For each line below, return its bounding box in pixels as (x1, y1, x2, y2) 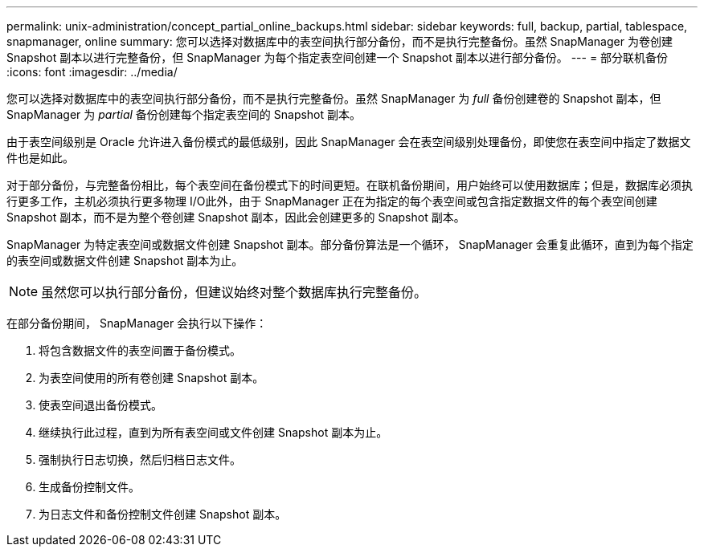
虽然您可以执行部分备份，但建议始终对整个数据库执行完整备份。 (41, 284, 428, 300)
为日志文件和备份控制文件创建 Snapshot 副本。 (39, 507, 287, 521)
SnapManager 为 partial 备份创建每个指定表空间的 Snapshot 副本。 (6, 108, 362, 121)
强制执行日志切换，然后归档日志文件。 (39, 453, 241, 466)
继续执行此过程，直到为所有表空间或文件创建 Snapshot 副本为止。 (39, 425, 388, 439)
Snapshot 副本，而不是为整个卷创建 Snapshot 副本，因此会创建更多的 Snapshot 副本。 (6, 210, 465, 224)
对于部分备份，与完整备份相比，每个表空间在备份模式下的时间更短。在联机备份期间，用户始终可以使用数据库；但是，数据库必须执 (6, 178, 693, 192)
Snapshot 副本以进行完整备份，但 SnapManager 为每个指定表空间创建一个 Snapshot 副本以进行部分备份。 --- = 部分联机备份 (6, 51, 669, 64)
